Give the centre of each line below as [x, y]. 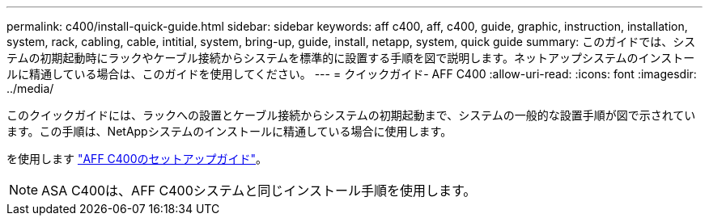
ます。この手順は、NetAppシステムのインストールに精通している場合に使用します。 [229, 131]
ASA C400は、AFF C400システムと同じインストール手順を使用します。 [259, 191]
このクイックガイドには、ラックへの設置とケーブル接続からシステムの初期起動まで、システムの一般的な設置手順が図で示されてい [351, 115]
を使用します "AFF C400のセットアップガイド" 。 [137, 159]
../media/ [30, 88]
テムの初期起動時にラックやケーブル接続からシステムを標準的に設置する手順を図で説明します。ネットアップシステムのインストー [351, 58]
